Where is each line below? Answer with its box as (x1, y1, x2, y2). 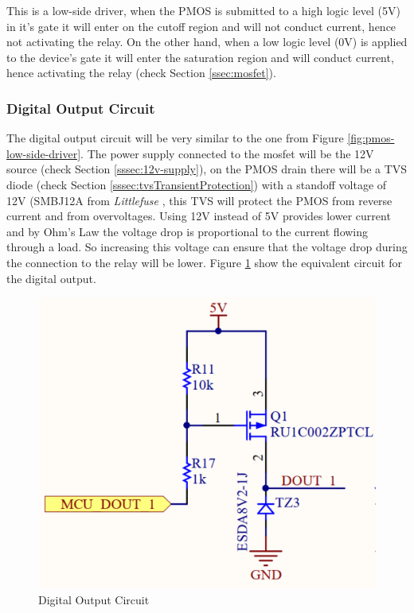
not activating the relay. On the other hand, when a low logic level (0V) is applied (6, 33, 408, 50)
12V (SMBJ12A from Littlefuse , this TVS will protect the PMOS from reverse (6, 192, 393, 208)
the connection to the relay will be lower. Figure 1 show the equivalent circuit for (6, 254, 403, 270)
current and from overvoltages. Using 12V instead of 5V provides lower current (6, 208, 391, 224)
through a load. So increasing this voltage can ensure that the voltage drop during (6, 239, 408, 255)
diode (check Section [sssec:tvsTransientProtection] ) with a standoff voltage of (6, 176, 387, 192)
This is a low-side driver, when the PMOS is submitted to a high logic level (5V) (6, 2, 400, 18)
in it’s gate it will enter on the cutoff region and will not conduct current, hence (6, 17, 396, 34)
